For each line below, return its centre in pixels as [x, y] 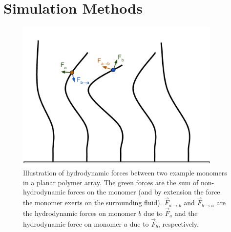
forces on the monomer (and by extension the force [144, 192]
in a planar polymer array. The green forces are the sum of [111, 182]
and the [186, 213]
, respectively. [178, 223]
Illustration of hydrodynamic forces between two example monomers [125, 173]
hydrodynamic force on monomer [72, 223]
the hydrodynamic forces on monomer [80, 213]
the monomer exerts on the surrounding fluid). [93, 203]
